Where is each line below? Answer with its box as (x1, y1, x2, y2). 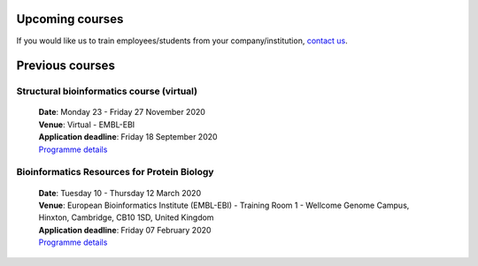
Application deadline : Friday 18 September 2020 (38, 132, 218, 142)
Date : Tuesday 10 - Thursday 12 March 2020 (38, 187, 202, 198)
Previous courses (16, 58, 115, 73)
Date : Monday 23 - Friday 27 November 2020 (38, 107, 205, 118)
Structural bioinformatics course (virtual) (16, 85, 198, 97)
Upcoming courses (16, 11, 124, 27)
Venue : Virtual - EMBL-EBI (38, 119, 135, 130)
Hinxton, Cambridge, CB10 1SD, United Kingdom (38, 212, 214, 223)
